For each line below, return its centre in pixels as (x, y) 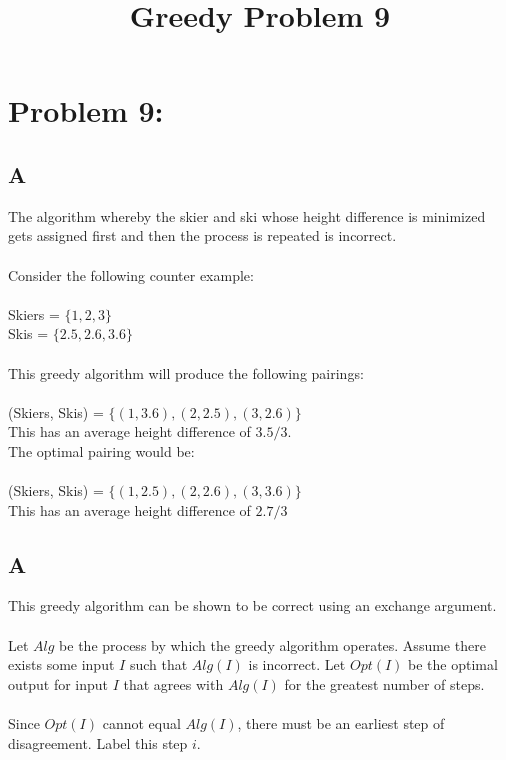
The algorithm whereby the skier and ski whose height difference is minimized (247, 215)
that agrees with (173, 683)
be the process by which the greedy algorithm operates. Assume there (272, 644)
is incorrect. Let (297, 664)
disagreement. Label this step (98, 742)
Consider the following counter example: (131, 274)
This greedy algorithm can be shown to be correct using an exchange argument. (252, 605)
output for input (58, 683)
